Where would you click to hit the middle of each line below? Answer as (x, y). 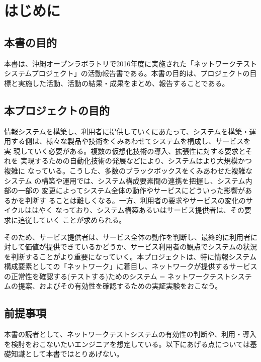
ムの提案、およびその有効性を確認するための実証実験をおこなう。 (113, 286)
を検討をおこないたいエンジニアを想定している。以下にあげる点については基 (130, 344)
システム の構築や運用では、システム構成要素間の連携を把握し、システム (125, 180)
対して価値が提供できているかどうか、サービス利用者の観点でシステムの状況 (130, 247)
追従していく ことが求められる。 (72, 219)
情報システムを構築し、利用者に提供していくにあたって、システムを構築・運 (130, 131)
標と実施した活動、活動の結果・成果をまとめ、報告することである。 (117, 83)
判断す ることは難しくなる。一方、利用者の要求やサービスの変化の (135, 200)
